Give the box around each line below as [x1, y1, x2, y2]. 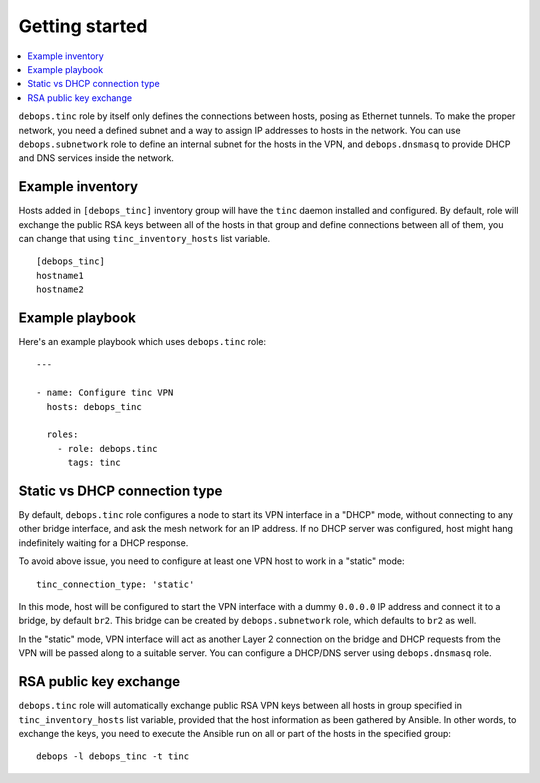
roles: [46, 429, 79, 440]
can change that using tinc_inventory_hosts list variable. [18, 232, 271, 244]
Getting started [18, 15, 148, 37]
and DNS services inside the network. [18, 152, 175, 164]
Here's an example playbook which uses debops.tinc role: [18, 336, 267, 348]
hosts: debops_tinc [46, 401, 142, 412]
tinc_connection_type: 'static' [36, 578, 195, 590]
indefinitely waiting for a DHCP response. [18, 536, 189, 549]
